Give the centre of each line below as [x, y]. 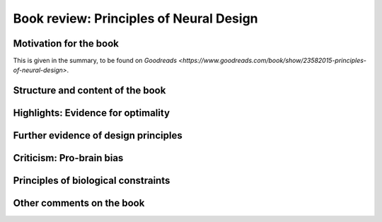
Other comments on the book [79, 203]
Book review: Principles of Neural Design [135, 18]
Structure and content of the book [89, 91]
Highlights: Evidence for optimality [91, 113]
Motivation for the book [66, 43]
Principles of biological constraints [92, 181]
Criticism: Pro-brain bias [68, 158]
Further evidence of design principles [98, 135]
